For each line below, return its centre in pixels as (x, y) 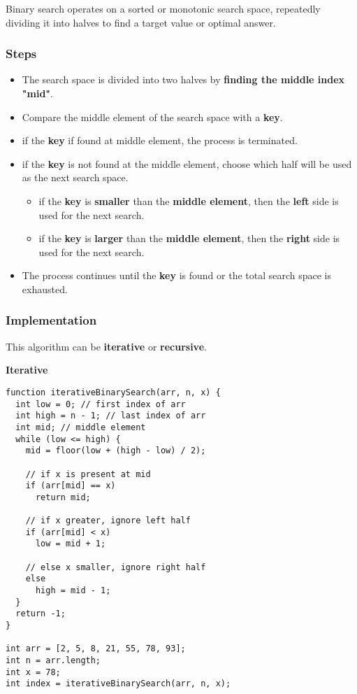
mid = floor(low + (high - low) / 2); (116, 451)
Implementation (51, 320)
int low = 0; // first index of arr (101, 404)
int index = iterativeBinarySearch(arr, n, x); (118, 684)
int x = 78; (33, 672)
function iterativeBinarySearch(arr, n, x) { (113, 392)
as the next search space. (75, 177)
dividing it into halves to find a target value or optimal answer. (141, 22)
